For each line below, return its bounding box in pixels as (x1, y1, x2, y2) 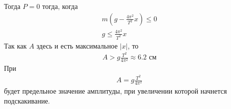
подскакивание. (4, 95, 50, 106)
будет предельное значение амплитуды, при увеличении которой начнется (4, 86, 227, 96)
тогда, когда (42, 1, 78, 11)
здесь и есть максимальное (36, 40, 118, 51)
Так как (4, 40, 27, 51)
